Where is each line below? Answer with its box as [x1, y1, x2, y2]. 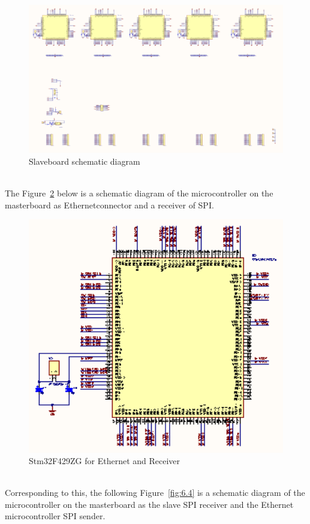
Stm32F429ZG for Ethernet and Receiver [29, 455, 180, 467]
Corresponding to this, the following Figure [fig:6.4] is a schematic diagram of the [5, 486, 305, 499]
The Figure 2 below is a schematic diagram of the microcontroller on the [5, 186, 273, 199]
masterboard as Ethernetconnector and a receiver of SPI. [5, 198, 214, 211]
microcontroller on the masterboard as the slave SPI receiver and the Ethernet [5, 498, 294, 510]
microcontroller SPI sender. [5, 510, 106, 522]
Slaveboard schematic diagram [29, 155, 140, 167]
